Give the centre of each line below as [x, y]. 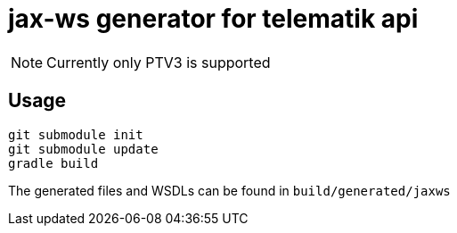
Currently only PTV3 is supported [159, 62]
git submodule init [76, 134]
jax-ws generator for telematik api [213, 19]
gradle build [53, 163]
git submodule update [83, 149]
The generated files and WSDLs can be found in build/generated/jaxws [229, 190]
